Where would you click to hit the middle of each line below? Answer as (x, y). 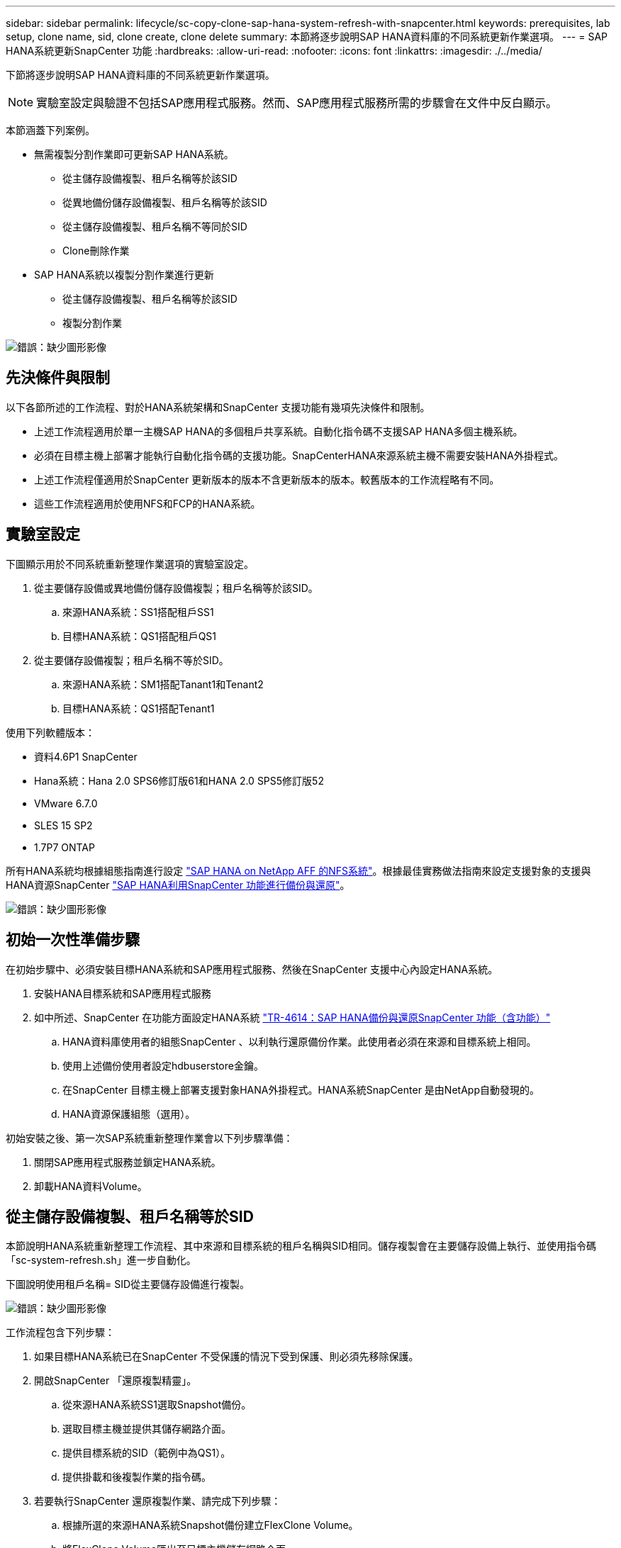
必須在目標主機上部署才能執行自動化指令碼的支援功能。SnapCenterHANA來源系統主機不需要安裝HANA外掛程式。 (299, 455)
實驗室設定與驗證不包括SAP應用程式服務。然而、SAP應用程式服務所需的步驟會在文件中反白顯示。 (297, 103)
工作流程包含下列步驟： (60, 1333)
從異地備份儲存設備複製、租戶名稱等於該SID (165, 202)
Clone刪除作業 (96, 251)
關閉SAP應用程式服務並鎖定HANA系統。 (128, 1162)
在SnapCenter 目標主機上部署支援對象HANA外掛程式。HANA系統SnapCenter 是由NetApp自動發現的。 (301, 1089)
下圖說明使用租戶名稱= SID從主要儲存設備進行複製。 (128, 1284)
